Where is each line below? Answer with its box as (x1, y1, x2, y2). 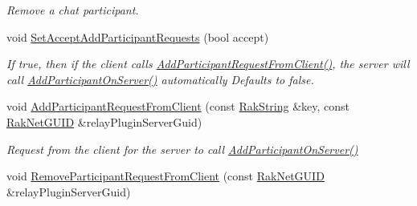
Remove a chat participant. (6, 2, 139, 18)
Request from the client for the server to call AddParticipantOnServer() (6, 140, 358, 157)
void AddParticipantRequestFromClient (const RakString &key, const (6, 98, 350, 115)
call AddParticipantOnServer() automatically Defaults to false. (6, 71, 314, 87)
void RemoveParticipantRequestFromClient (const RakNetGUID (6, 168, 325, 184)
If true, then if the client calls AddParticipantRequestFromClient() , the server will (6, 55, 410, 72)
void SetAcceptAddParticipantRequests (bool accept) (6, 28, 269, 45)
